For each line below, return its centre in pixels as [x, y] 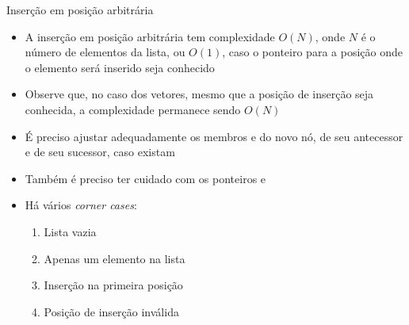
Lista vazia [70, 231]
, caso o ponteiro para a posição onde [312, 52]
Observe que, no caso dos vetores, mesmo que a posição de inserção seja [199, 94]
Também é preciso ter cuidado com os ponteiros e [145, 178]
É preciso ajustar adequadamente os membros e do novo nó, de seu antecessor [214, 136]
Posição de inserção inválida [111, 311]
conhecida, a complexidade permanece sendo [133, 109]
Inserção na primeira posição [113, 285]
